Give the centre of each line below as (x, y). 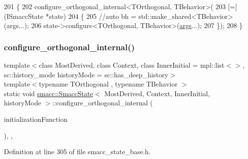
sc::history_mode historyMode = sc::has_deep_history (86, 74)
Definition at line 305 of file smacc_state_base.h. (77, 152)
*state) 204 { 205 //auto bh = (91, 16)
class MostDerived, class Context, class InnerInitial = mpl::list (132, 65)
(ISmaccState (24, 16)
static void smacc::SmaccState (49, 93)
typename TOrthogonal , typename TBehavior (108, 84)
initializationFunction (36, 119)
